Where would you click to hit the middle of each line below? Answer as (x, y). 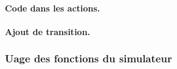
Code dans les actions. (53, 8)
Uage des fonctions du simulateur (88, 58)
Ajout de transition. (48, 31)
